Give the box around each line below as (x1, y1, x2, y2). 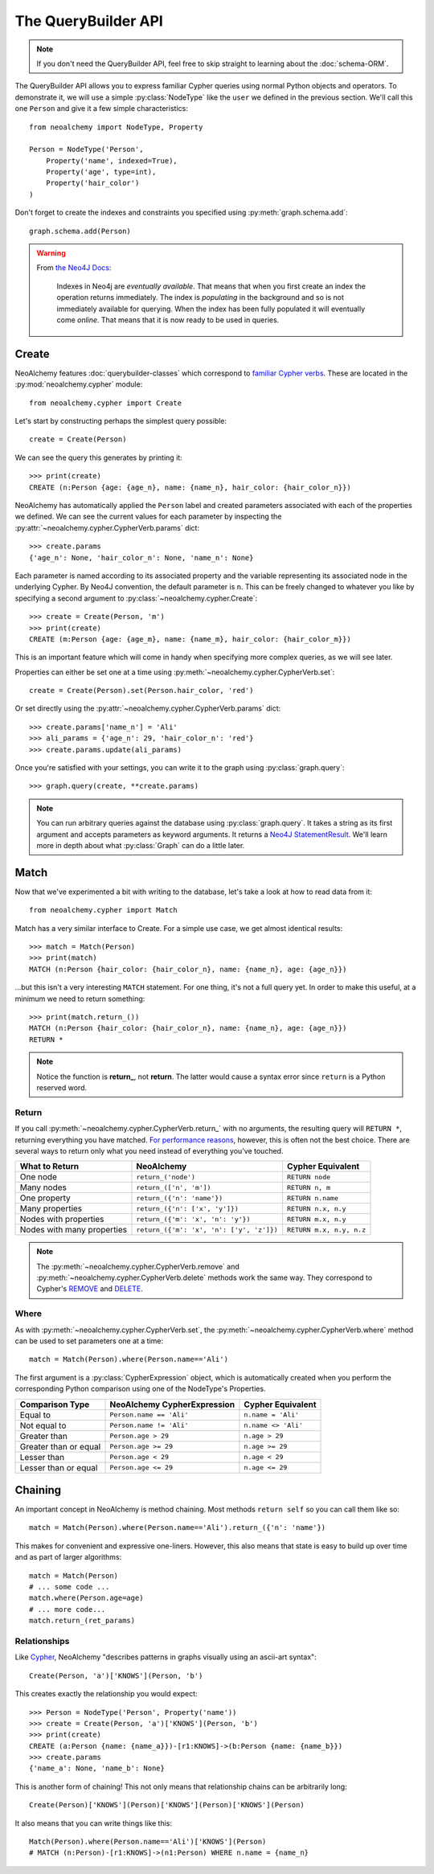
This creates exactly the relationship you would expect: (14, 1689, 198, 1699)
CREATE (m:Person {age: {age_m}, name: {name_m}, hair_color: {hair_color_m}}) (29, 634, 351, 643)
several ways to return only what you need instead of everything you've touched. (14, 1146, 284, 1155)
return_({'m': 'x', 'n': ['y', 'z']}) (136, 1225, 279, 1234)
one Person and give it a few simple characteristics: (14, 104, 188, 113)
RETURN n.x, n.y (286, 1204, 346, 1213)
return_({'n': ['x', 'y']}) (136, 1204, 239, 1213)
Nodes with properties (19, 1214, 104, 1225)
